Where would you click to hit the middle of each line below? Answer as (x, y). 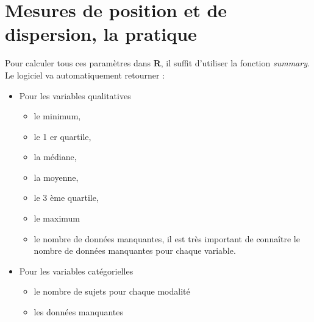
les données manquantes (79, 312)
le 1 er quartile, (62, 136)
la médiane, (55, 157)
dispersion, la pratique (101, 34)
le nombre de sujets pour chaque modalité (112, 291)
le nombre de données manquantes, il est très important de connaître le (167, 238)
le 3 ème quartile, (66, 198)
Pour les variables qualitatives (75, 95)
